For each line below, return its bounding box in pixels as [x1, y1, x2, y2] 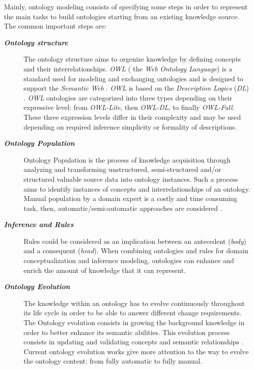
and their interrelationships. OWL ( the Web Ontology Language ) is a [24, 63, 232, 73]
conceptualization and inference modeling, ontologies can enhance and [24, 255, 234, 266]
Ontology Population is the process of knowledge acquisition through [24, 154, 231, 165]
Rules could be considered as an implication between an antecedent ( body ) [24, 235, 247, 246]
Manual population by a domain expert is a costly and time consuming [24, 193, 238, 203]
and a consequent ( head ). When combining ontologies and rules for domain [24, 245, 249, 256]
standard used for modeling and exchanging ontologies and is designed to [24, 73, 244, 83]
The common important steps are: [4, 21, 107, 31]
